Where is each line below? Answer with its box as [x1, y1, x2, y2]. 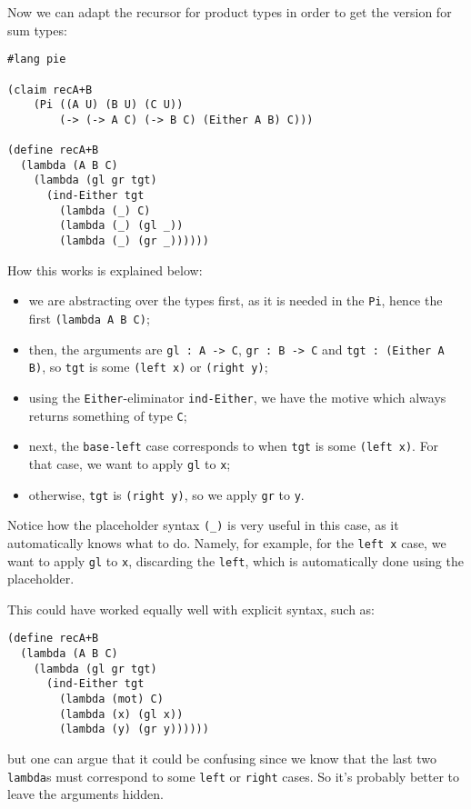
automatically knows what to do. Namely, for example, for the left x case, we [7, 533, 446, 552]
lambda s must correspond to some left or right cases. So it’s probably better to [7, 766, 459, 785]
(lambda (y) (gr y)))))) [59, 723, 209, 736]
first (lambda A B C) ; [28, 308, 150, 327]
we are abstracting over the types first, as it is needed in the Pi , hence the [28, 291, 443, 310]
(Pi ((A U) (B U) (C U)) [33, 98, 184, 112]
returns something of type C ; [28, 405, 187, 424]
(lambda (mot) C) [59, 693, 164, 705]
